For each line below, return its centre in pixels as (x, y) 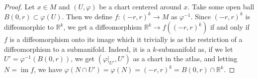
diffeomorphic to (29, 27)
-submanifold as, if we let (195, 49)
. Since (201, 16)
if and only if (230, 27)
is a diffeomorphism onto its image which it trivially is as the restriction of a (126, 39)
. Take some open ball (221, 6)
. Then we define (87, 16)
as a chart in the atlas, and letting (185, 58)
